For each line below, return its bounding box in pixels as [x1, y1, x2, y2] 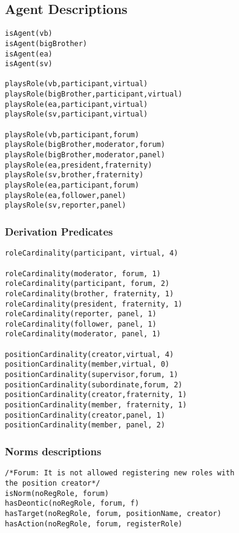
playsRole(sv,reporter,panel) [5, 201, 126, 210]
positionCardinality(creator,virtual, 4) [5, 350, 174, 359]
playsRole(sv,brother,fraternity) [5, 171, 144, 180]
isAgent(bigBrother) [5, 39, 88, 48]
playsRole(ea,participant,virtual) [5, 100, 148, 109]
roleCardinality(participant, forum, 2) [5, 279, 170, 288]
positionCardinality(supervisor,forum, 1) [5, 370, 178, 379]
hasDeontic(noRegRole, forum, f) [5, 499, 139, 508]
